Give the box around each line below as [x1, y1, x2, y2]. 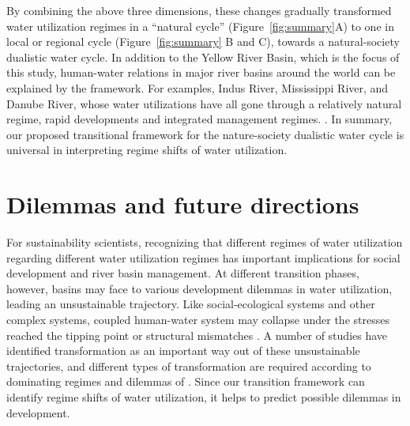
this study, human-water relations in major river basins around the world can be [6, 64, 396, 81]
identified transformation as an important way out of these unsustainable [6, 342, 360, 359]
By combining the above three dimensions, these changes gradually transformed [6, 2, 392, 18]
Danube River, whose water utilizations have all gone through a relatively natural [6, 95, 402, 111]
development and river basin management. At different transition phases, [6, 265, 359, 281]
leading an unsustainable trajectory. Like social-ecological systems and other [6, 296, 375, 312]
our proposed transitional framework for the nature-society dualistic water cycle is [6, 126, 404, 142]
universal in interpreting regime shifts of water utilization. [6, 141, 288, 158]
